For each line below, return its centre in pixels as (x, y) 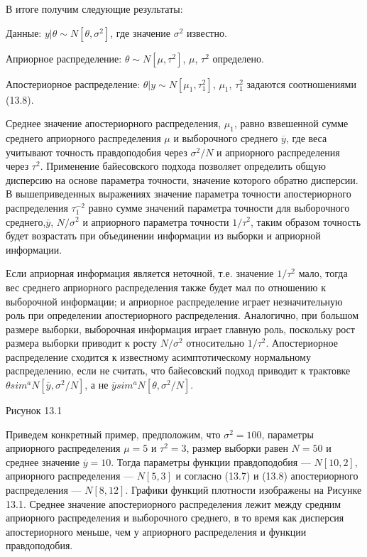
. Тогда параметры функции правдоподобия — (211, 461)
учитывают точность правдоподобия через (97, 152)
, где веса (306, 137)
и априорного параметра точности (156, 221)
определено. (238, 58)
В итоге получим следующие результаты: (94, 9)
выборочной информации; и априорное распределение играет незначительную (174, 301)
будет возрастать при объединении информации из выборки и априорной (163, 236)
